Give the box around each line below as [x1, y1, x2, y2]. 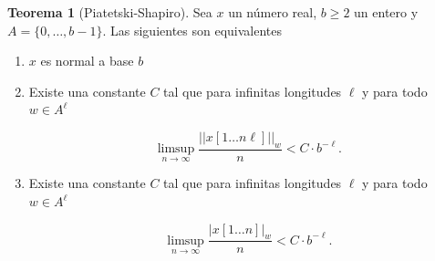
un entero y [354, 3, 419, 21]
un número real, [228, 3, 317, 21]
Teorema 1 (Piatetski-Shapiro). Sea [7, 3, 212, 21]
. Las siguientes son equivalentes [102, 20, 283, 39]
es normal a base [40, 51, 134, 70]
